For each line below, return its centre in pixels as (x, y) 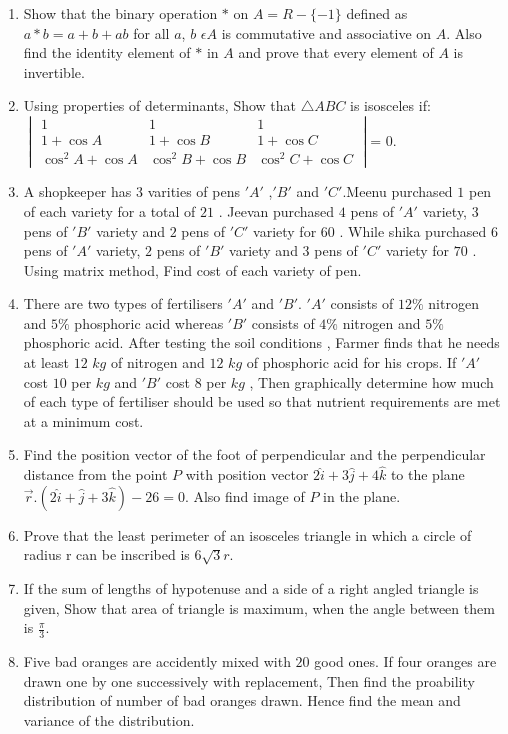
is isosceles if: (390, 105)
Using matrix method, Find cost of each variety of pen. (192, 269)
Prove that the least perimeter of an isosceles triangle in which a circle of (247, 534)
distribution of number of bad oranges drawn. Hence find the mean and (242, 700)
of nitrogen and (157, 362)
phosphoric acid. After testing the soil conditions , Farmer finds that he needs (261, 342)
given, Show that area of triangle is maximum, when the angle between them (259, 607)
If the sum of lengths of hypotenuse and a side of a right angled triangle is (251, 588)
